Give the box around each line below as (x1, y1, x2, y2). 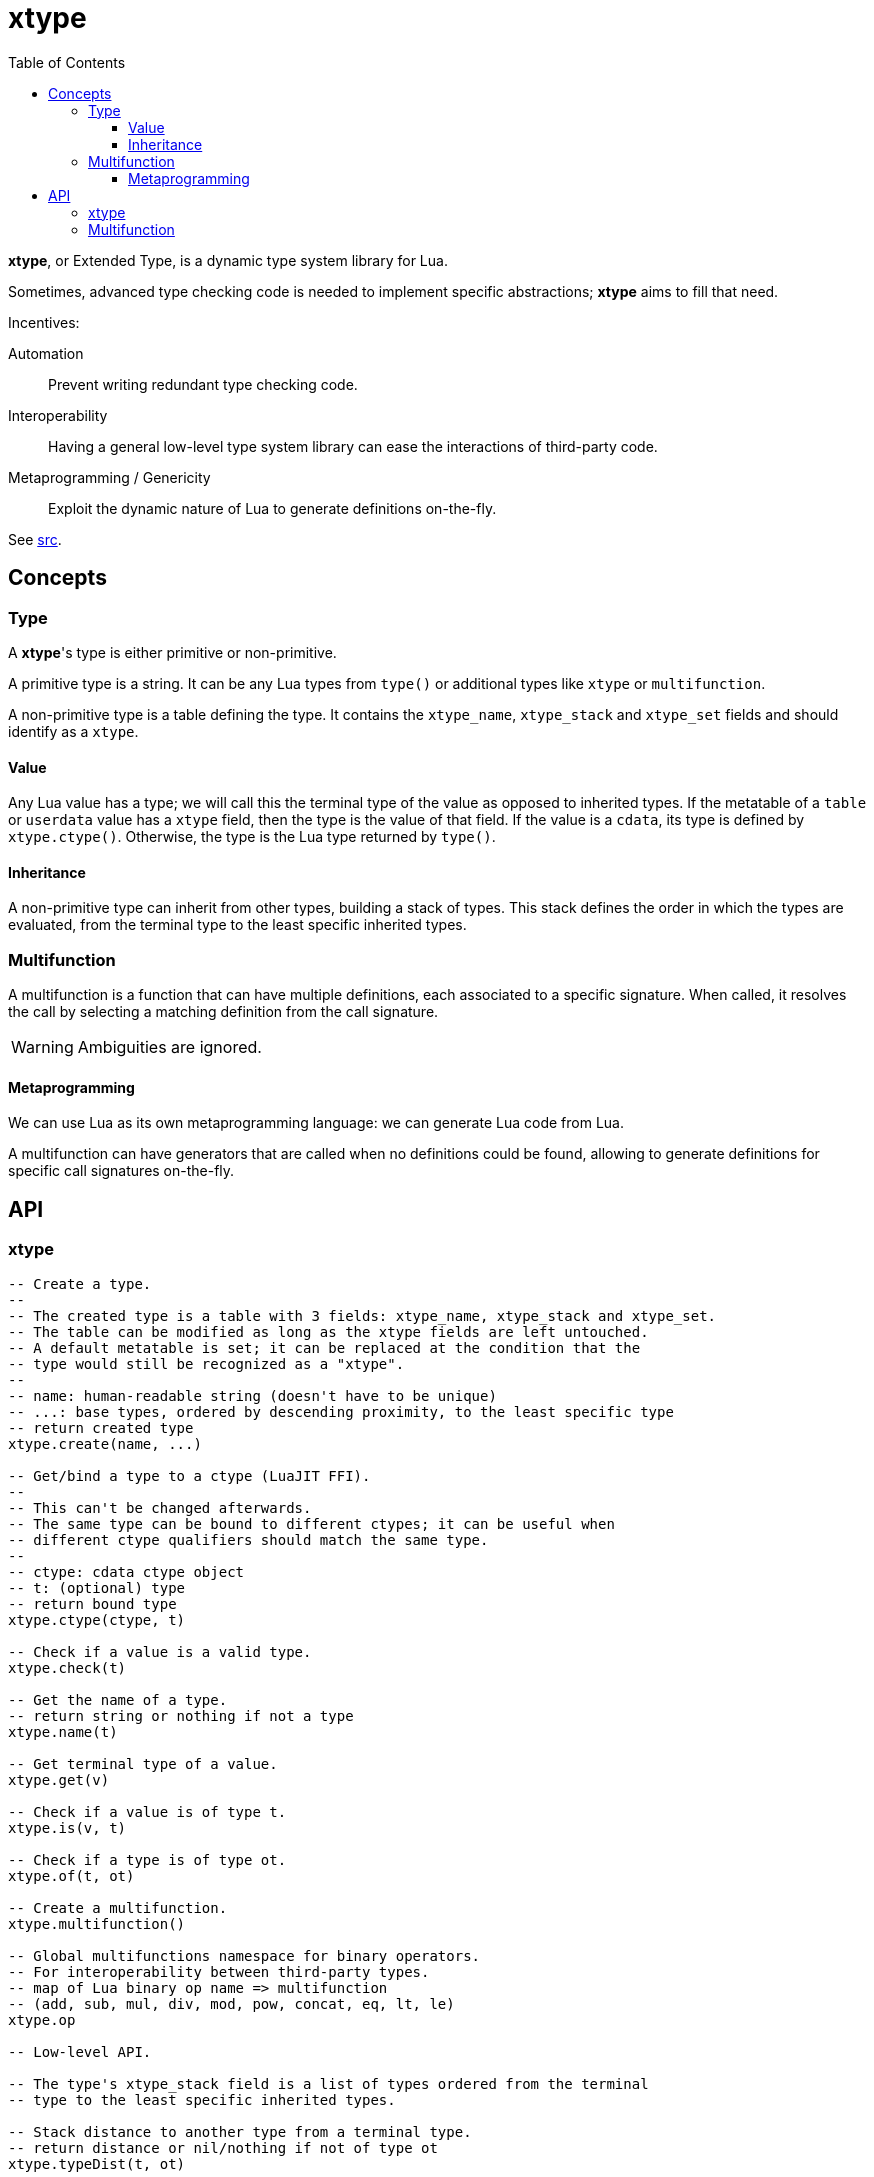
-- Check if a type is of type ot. (8, 1851, 287, 1868)
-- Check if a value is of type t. (8, 1803, 287, 1820)
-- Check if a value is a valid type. (8, 1643, 312, 1660)
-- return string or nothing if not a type (8, 1707, 354, 1724)
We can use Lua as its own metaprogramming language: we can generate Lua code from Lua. (8, 1114, 624, 1132)
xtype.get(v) (8, 1771, 110, 1788)
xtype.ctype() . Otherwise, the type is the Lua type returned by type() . (8, 828, 496, 846)
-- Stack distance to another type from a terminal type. (8, 2123, 472, 2140)
